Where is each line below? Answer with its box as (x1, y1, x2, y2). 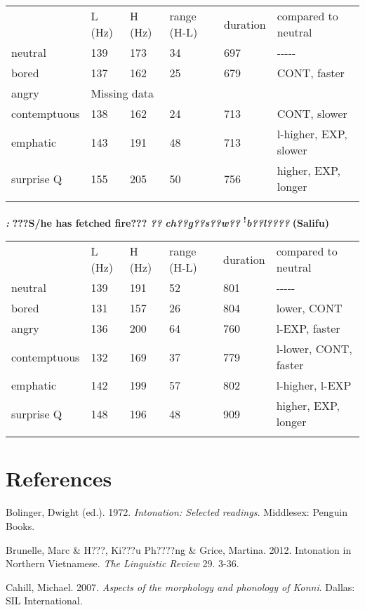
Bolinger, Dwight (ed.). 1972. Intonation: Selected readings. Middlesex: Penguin (6, 505, 348, 519)
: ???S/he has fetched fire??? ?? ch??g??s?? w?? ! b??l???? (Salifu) (6, 213, 329, 230)
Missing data (91, 85, 154, 101)
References (6, 464, 112, 493)
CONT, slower (277, 105, 347, 121)
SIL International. (6, 593, 83, 608)
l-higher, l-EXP (276, 377, 352, 394)
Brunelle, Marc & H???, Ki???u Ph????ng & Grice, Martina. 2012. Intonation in (6, 542, 352, 557)
